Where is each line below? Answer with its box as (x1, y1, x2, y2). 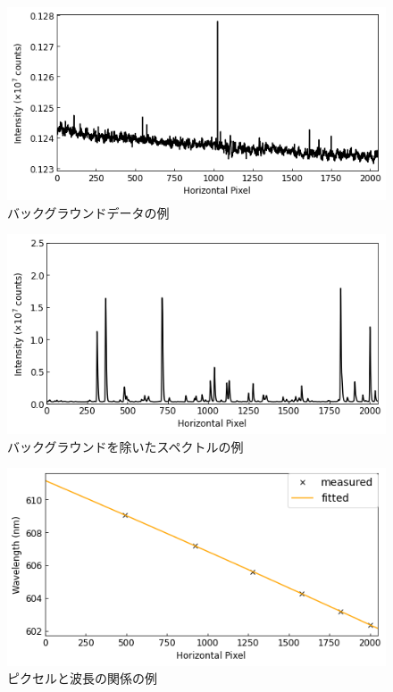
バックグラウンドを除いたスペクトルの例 (7, 437, 244, 455)
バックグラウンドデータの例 (7, 203, 170, 221)
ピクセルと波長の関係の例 (7, 669, 157, 688)
